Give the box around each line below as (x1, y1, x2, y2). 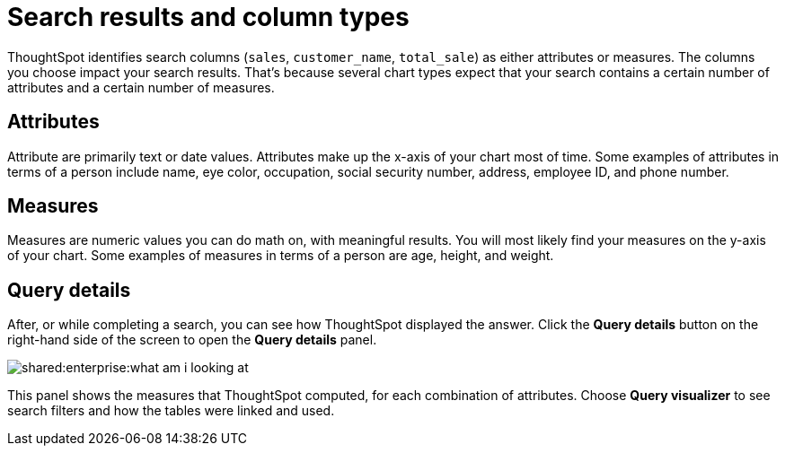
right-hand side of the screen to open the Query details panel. (7, 332, 377, 348)
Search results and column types (7, 2, 410, 32)
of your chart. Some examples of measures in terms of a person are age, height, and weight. (7, 248, 554, 264)
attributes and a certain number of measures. (7, 79, 275, 95)
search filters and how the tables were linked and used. (7, 403, 335, 419)
